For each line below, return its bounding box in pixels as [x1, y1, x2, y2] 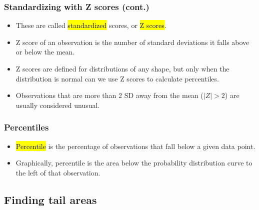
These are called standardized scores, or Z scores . [15, 20, 166, 30]
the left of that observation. [15, 167, 100, 177]
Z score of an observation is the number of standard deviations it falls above [15, 36, 249, 47]
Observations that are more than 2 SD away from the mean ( [15, 90, 203, 100]
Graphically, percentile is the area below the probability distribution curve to [15, 157, 252, 168]
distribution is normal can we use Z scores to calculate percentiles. [15, 73, 219, 83]
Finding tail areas [4, 191, 97, 207]
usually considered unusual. [15, 99, 100, 110]
